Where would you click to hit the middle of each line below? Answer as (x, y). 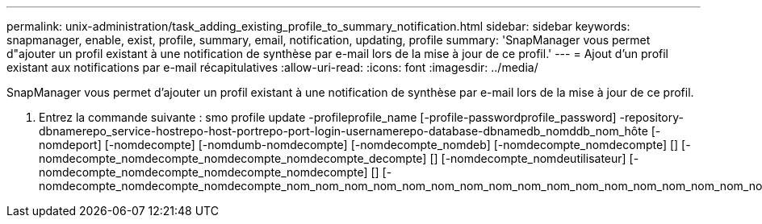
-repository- (652, 117)
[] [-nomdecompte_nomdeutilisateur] (528, 158)
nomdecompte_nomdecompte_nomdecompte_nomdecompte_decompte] (233, 158)
